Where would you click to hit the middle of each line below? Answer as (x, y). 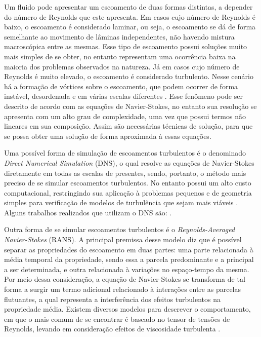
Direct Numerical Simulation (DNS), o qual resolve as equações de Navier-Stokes (129, 162)
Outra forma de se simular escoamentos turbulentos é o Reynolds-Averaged (120, 229)
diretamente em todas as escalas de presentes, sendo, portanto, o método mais (125, 173)
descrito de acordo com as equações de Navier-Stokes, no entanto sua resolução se (130, 106)
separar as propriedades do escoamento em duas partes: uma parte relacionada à (129, 249)
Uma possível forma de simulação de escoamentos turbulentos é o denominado (125, 153)
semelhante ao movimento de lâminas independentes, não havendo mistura (119, 36)
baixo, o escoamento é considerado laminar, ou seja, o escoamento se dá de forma (130, 27)
